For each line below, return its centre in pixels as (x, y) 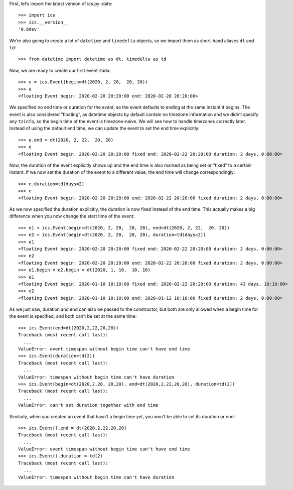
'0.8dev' (29, 29)
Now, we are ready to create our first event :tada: (60, 70)
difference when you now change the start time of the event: (72, 216)
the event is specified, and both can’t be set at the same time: (73, 316)
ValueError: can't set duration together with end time (88, 405)
